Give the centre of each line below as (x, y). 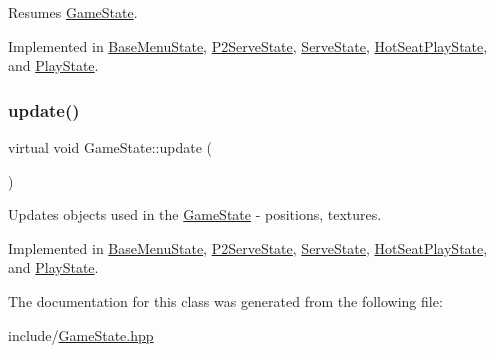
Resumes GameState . (73, 12)
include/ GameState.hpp (81, 334)
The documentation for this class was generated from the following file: (225, 300)
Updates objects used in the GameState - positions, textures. (195, 214)
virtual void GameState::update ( (110, 147)
